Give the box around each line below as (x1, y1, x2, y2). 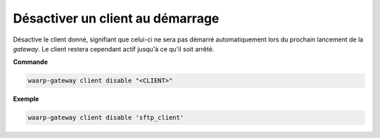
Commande (13, 58, 49, 66)
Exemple (13, 95, 39, 103)
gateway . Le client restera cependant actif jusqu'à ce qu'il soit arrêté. (13, 44, 215, 53)
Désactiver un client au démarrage (13, 11, 220, 26)
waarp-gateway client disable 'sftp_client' (27, 113, 184, 122)
